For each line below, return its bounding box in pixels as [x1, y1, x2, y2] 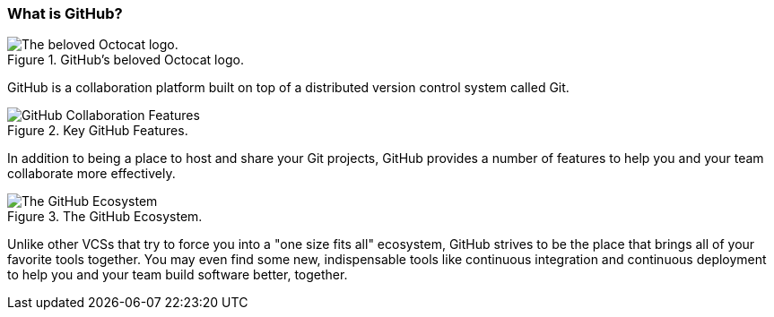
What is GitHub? [7, 4, 123, 22]
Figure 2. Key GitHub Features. [7, 123, 188, 139]
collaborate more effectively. [7, 166, 176, 182]
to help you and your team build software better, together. [7, 267, 348, 283]
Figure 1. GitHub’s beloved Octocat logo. [7, 52, 244, 68]
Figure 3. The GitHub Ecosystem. [7, 209, 203, 225]
